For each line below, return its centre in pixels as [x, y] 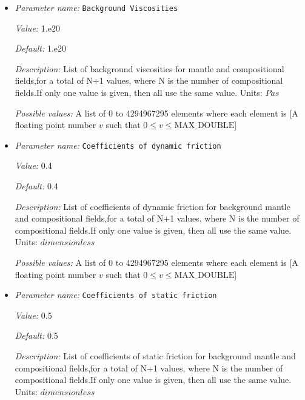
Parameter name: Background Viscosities [96, 7]
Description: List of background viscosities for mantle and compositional [149, 68]
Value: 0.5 [33, 315]
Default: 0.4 [36, 186]
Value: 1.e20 [37, 28]
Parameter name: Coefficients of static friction [116, 295]
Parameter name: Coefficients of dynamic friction [118, 145]
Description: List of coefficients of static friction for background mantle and [155, 356]
